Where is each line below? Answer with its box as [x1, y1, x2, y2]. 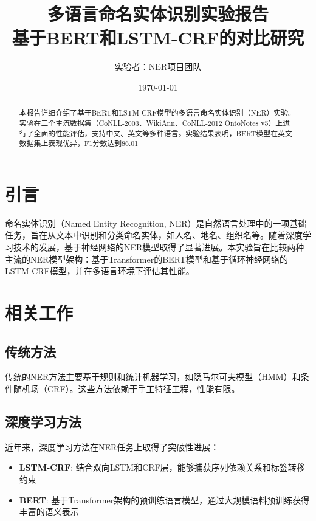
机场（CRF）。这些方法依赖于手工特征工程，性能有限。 [21, 382, 240, 395]
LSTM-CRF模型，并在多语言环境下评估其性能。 [5, 264, 194, 277]
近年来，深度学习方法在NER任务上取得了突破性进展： [5, 440, 219, 453]
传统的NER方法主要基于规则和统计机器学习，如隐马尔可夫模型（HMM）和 [5, 370, 301, 383]
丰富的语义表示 [19, 505, 79, 518]
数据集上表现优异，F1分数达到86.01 [19, 138, 139, 148]
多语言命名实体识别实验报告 [47, 1, 269, 26]
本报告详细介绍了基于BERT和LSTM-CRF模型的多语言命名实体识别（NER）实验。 [19, 108, 295, 118]
